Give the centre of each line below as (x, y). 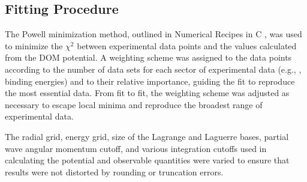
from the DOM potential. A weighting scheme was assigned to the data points (148, 57)
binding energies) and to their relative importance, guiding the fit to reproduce (150, 81)
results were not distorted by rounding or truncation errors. (114, 171)
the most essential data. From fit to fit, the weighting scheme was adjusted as (147, 93)
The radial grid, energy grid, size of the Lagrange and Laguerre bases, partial (147, 136)
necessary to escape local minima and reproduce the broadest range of (134, 104)
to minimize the (34, 45)
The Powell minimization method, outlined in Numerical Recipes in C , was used (153, 34)
